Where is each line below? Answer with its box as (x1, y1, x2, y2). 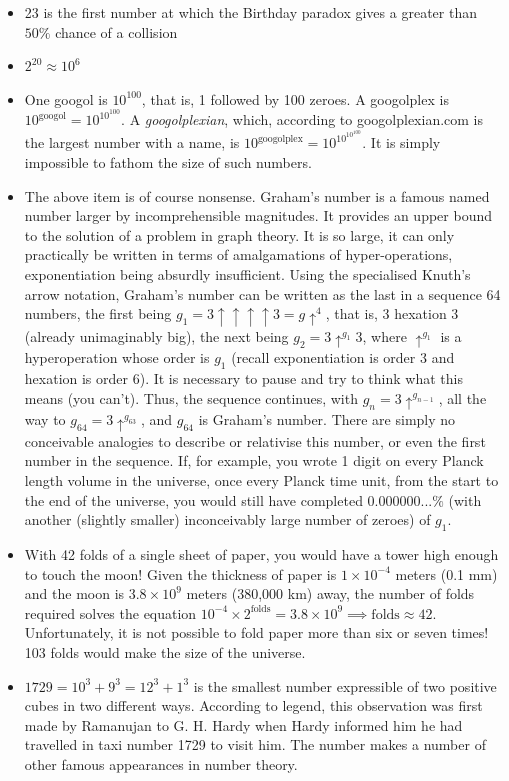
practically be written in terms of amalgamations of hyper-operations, (24, 244, 453, 265)
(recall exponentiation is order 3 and (231, 347, 455, 368)
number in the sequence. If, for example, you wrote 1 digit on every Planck (24, 450, 484, 471)
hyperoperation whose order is (24, 347, 210, 368)
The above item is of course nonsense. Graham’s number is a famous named (24, 185, 490, 206)
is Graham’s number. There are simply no (198, 409, 456, 430)
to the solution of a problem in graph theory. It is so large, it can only (24, 224, 455, 245)
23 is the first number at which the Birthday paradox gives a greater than (24, 2, 477, 22)
